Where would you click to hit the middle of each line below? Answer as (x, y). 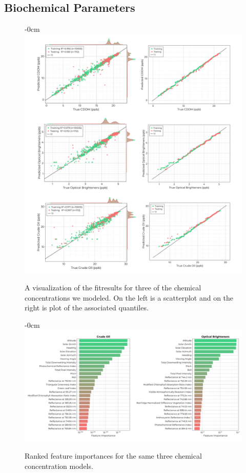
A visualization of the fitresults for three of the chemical (113, 288)
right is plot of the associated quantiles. (87, 308)
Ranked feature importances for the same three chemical (113, 456)
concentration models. (59, 466)
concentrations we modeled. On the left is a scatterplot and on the (129, 297)
